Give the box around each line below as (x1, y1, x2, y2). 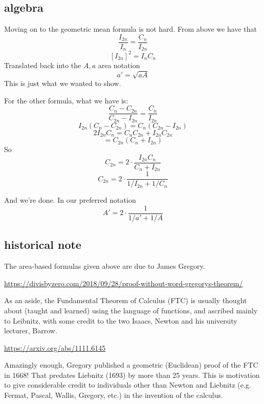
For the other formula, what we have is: (4, 95, 128, 105)
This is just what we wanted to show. (4, 77, 121, 88)
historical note (4, 237, 81, 252)
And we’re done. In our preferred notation (4, 195, 136, 205)
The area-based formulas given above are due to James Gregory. (4, 261, 205, 271)
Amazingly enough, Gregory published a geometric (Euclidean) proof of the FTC (4, 359, 258, 370)
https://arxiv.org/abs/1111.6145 (4, 342, 106, 353)
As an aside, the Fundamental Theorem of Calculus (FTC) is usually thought (4, 295, 247, 306)
